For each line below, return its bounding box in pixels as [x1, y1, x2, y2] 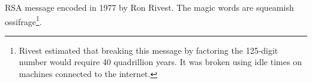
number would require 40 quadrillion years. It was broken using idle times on [19, 56, 302, 68]
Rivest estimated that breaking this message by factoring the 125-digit [19, 44, 278, 56]
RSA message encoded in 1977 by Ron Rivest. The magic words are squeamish [5, 1, 294, 13]
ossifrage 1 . [5, 13, 42, 27]
